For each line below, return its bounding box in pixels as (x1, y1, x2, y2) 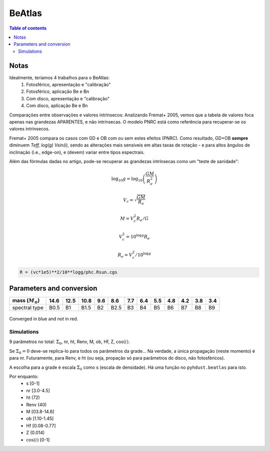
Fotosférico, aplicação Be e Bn (26, 88, 89, 95)
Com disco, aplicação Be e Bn (26, 103, 88, 109)
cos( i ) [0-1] (26, 436, 50, 442)
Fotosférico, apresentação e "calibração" (26, 82, 111, 88)
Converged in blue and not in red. (9, 316, 78, 322)
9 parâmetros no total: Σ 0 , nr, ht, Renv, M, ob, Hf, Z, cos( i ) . (9, 339, 130, 346)
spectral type (12, 304, 43, 311)
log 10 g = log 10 (111, 176, 142, 183)
